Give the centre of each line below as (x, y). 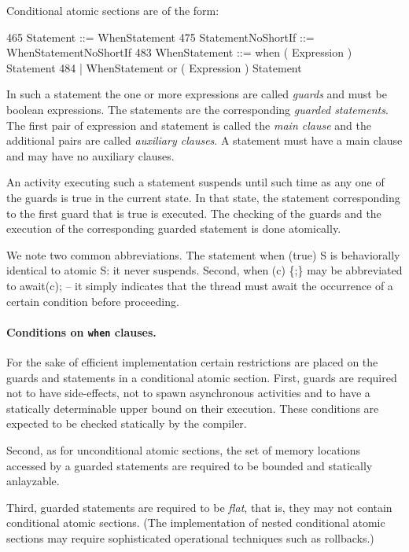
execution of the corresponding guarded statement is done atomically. (174, 228)
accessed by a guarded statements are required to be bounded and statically (190, 465)
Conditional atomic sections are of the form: (113, 10)
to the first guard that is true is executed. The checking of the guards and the (194, 213)
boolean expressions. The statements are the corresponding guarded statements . (197, 109)
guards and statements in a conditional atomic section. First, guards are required (202, 377)
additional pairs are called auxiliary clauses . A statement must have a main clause (204, 140)
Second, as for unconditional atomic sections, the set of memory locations (184, 449)
